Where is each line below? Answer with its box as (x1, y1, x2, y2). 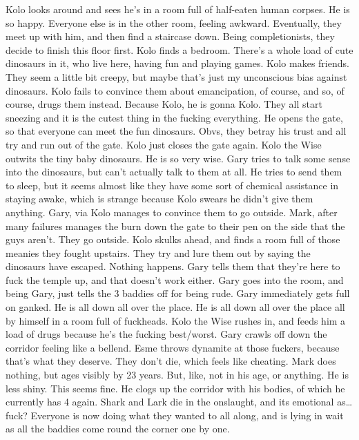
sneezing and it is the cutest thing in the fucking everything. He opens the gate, (6, 110, 343, 124)
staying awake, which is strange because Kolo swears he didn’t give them (6, 191, 313, 206)
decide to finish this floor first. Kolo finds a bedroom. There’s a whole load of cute (6, 42, 353, 57)
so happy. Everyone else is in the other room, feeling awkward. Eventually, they (6, 15, 342, 30)
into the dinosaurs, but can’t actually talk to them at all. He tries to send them (6, 164, 342, 179)
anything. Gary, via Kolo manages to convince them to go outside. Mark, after (6, 204, 338, 219)
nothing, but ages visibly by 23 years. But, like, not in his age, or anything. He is (6, 367, 349, 382)
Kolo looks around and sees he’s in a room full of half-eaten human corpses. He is (6, 2, 350, 16)
